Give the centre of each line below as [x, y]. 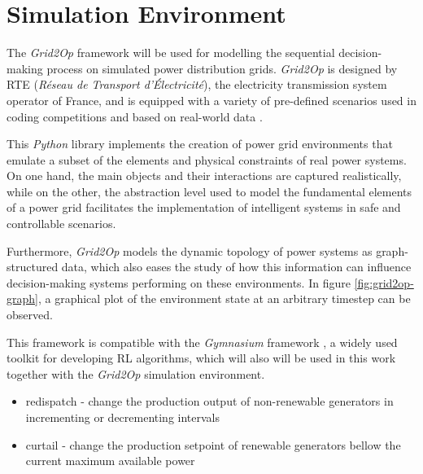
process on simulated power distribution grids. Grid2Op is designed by [222, 68]
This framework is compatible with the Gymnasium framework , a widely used [202, 342]
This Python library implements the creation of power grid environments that [200, 144]
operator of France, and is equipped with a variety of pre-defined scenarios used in [211, 100]
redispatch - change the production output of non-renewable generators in [209, 401]
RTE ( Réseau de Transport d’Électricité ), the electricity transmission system [197, 84]
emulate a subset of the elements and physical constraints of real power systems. [207, 159]
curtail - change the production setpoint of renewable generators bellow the [213, 444]
